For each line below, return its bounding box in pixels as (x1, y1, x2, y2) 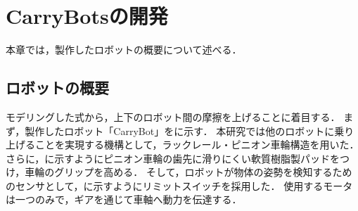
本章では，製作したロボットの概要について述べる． (6, 42, 242, 57)
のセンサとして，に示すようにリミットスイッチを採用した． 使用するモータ (6, 178, 353, 193)
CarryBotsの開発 (6, 1, 168, 30)
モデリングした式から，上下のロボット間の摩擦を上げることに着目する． (6, 109, 340, 124)
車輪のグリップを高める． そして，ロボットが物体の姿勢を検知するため (25, 165, 352, 179)
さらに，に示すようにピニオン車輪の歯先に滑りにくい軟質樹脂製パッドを (6, 151, 340, 165)
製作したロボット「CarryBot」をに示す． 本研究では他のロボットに (25, 123, 335, 138)
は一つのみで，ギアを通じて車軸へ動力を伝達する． (6, 192, 242, 207)
